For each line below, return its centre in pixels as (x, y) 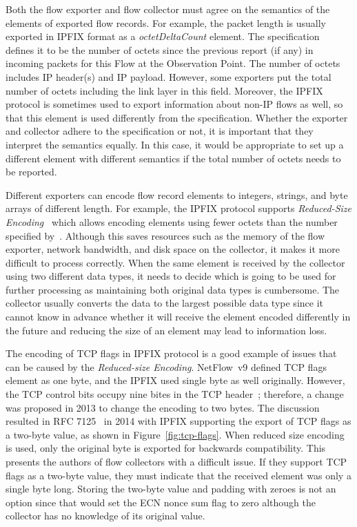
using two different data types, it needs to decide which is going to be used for (171, 276)
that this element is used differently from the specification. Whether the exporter (177, 117)
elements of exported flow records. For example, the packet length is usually (166, 22)
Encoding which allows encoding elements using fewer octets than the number (172, 221)
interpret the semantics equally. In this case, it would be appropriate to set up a (175, 144)
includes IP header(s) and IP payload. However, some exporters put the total (169, 76)
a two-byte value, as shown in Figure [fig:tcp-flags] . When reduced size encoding (175, 434)
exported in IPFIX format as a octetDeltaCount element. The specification (163, 36)
